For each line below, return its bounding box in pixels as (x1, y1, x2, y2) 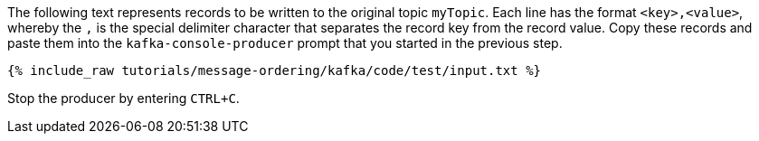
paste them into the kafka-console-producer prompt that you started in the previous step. (7, 35, 563, 51)
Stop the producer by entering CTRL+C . (7, 90, 240, 106)
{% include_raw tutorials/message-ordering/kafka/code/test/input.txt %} (7, 63, 542, 78)
